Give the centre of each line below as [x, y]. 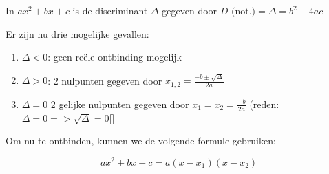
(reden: [264, 104]
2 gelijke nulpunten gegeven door [120, 104]
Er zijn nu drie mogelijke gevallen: [77, 33]
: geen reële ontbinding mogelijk [115, 57]
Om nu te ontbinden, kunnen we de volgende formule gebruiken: [141, 141]
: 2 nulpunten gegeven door [105, 80]
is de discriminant [110, 10]
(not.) [244, 12]
